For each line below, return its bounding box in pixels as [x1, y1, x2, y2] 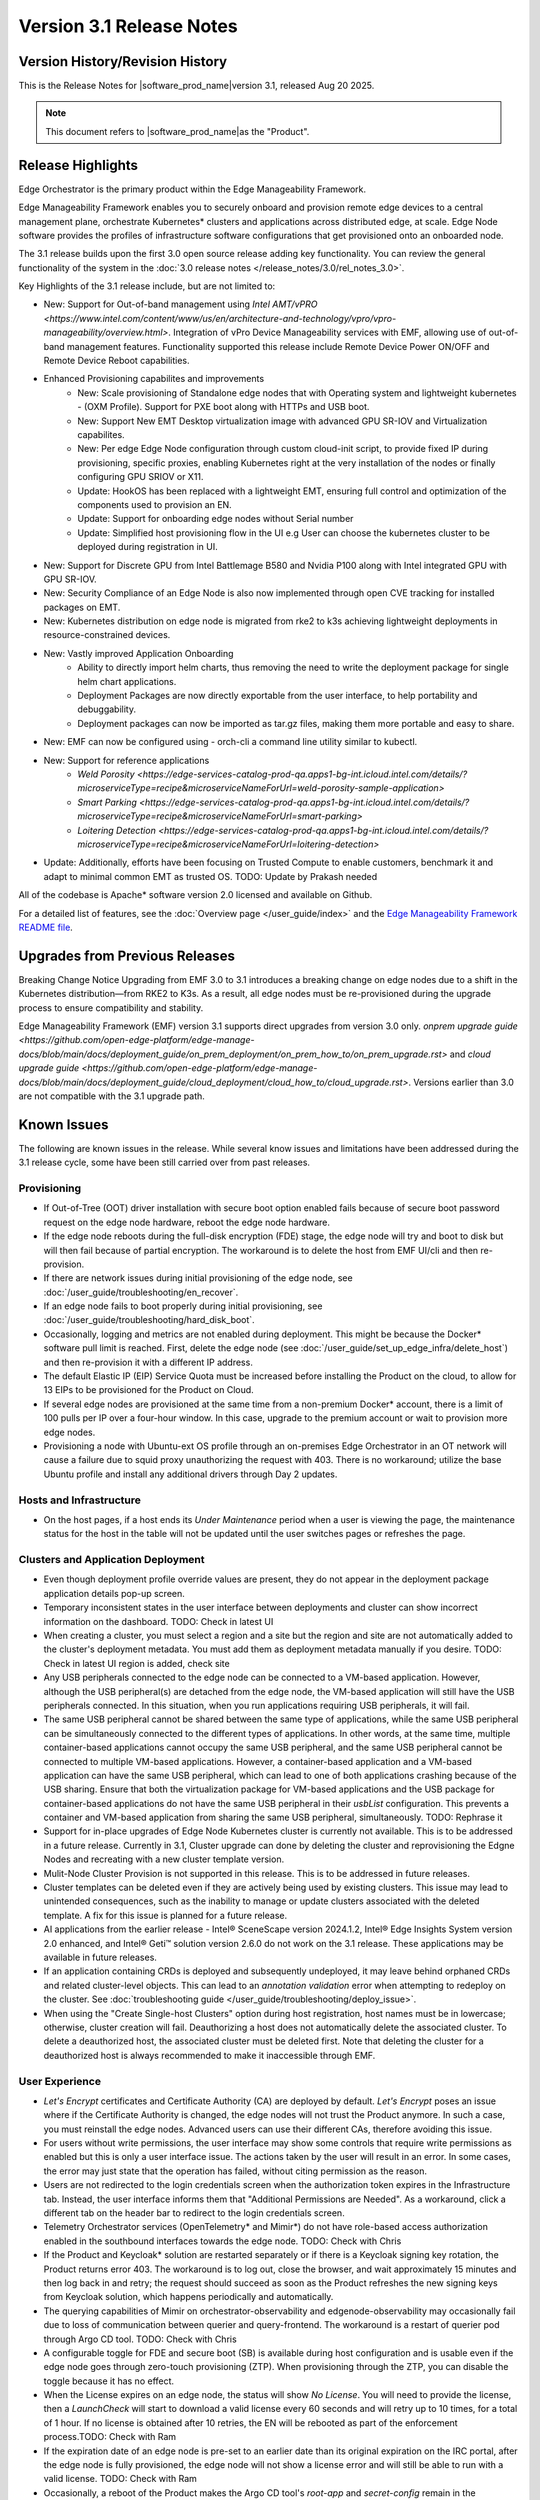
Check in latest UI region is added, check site [43, 1657, 230, 1669]
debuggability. [77, 703, 137, 715]
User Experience [18, 2074, 102, 2088]
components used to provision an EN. [77, 498, 232, 510]
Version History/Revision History [18, 53, 228, 70]
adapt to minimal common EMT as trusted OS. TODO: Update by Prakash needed [43, 870, 378, 882]
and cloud [449, 1048, 492, 1060]
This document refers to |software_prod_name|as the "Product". [45, 125, 310, 137]
